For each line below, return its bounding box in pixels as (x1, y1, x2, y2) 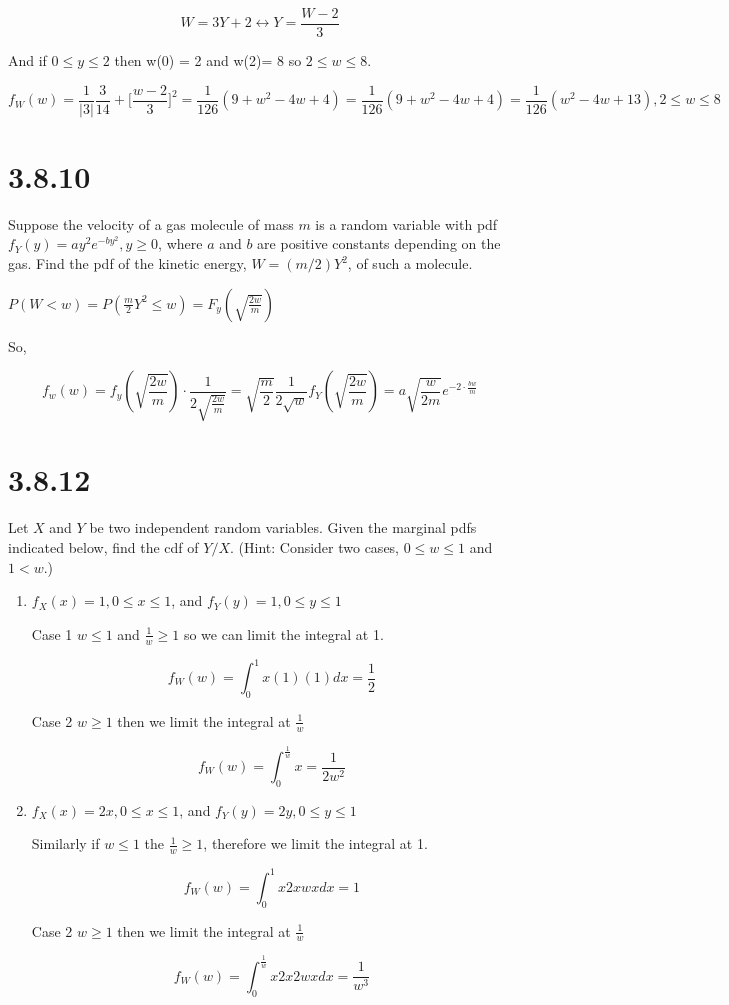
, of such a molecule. (347, 253, 473, 274)
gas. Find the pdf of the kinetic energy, (8, 253, 247, 274)
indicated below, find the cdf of (8, 536, 199, 557)
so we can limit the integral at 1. (183, 623, 384, 644)
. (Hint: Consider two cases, (229, 536, 400, 557)
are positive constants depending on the (257, 233, 501, 254)
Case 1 (31, 623, 73, 644)
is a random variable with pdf (315, 213, 498, 234)
